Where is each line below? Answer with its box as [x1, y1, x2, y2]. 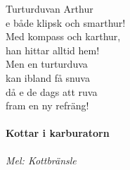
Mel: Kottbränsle [6, 152, 77, 167]
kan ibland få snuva [6, 70, 90, 85]
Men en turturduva [6, 56, 88, 71]
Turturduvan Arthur [6, 1, 93, 16]
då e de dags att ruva [6, 84, 98, 99]
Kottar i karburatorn [6, 126, 110, 140]
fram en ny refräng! [6, 98, 89, 113]
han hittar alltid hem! [6, 42, 100, 57]
